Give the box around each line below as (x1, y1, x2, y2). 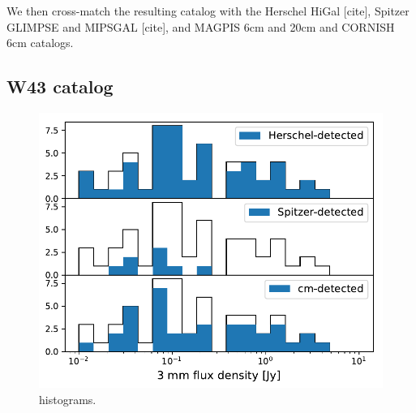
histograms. (39, 390, 96, 407)
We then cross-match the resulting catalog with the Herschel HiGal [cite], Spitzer (6, 2, 410, 19)
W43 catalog (6, 74, 114, 99)
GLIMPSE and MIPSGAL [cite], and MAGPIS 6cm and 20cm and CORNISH (6, 18, 395, 35)
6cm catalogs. (6, 34, 74, 51)
